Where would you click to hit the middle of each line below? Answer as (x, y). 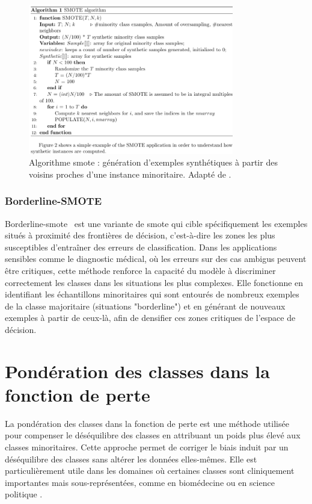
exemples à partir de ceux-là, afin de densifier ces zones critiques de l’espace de (150, 318)
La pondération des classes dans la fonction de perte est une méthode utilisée (147, 423)
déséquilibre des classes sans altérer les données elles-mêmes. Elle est (131, 459)
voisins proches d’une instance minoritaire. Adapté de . (130, 174)
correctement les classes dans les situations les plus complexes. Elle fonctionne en (154, 282)
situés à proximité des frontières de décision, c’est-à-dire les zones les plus (140, 235)
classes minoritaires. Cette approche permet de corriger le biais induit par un (147, 446)
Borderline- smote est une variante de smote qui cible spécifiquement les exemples (156, 223)
